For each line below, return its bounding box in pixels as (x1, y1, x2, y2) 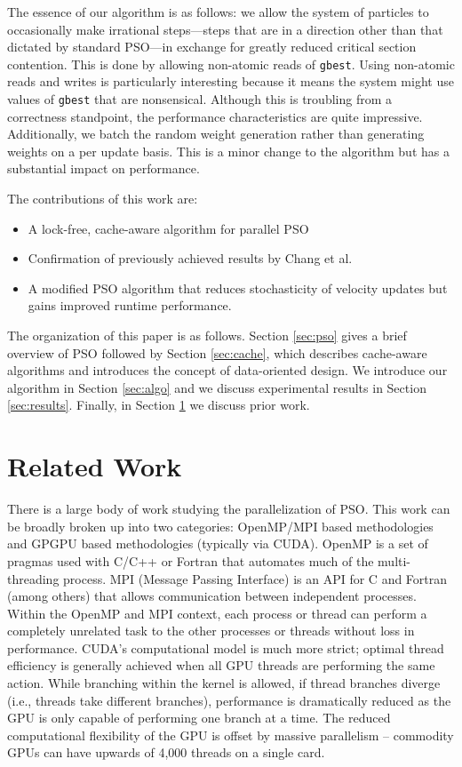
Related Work (7, 448, 182, 484)
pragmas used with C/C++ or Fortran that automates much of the (7, 551, 374, 570)
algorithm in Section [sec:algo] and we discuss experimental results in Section (7, 378, 426, 396)
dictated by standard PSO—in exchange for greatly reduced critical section (7, 37, 417, 56)
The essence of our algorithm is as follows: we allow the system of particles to (7, 3, 429, 20)
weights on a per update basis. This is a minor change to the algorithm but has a (7, 141, 450, 160)
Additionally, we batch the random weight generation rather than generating (7, 124, 425, 143)
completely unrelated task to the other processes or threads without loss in (7, 621, 415, 640)
